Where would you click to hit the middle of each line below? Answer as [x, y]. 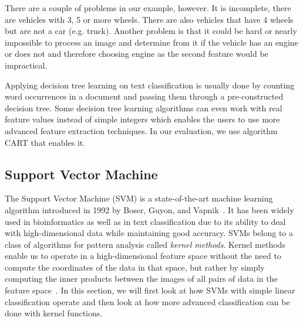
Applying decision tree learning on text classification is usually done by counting [150, 85]
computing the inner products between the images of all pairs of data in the [141, 279]
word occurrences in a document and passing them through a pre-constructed [144, 96]
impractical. [26, 65]
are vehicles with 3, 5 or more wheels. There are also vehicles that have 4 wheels [149, 19]
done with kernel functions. [54, 313]
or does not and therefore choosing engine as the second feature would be [137, 54]
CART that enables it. [45, 142]
